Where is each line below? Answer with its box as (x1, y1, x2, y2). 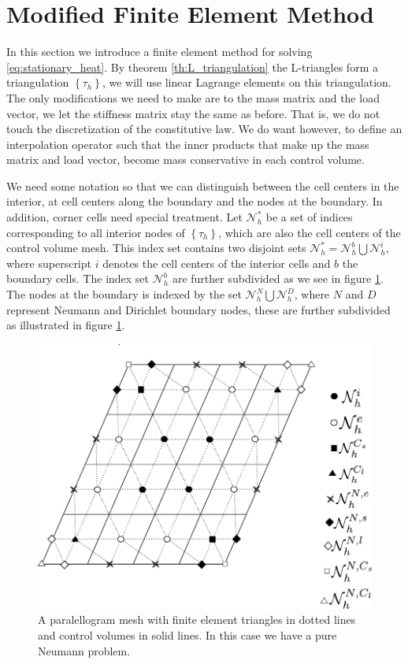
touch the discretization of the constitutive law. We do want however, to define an (6, 121, 402, 137)
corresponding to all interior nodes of (6, 224, 185, 240)
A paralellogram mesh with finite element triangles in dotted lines (38, 611, 356, 628)
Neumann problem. (38, 642, 131, 658)
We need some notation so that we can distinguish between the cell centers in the (6, 177, 399, 194)
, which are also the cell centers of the (218, 224, 401, 240)
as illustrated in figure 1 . (6, 317, 125, 333)
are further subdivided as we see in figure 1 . (172, 270, 384, 287)
